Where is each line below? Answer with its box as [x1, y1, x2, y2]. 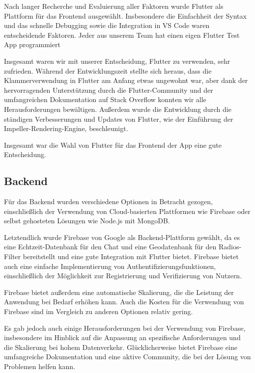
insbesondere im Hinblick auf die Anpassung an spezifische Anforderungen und [4, 332, 241, 343]
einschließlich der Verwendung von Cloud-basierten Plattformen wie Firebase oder [4, 206, 251, 216]
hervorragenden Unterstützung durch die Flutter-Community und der [4, 84, 213, 95]
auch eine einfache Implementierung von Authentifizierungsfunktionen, [4, 261, 216, 271]
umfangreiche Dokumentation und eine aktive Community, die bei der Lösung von [4, 351, 251, 362]
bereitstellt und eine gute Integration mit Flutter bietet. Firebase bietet [23, 251, 239, 262]
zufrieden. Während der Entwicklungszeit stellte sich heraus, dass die [4, 65, 212, 76]
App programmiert [4, 39, 60, 50]
